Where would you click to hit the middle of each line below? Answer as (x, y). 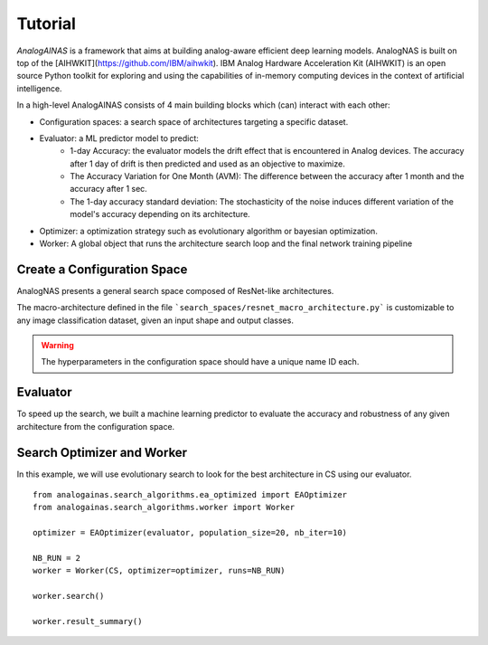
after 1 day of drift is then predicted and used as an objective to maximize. (207, 164)
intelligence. (39, 88)
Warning (57, 346)
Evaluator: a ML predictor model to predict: (119, 138)
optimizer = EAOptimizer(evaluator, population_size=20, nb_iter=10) (190, 533)
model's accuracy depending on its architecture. (160, 214)
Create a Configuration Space (102, 269)
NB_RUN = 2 (57, 558)
